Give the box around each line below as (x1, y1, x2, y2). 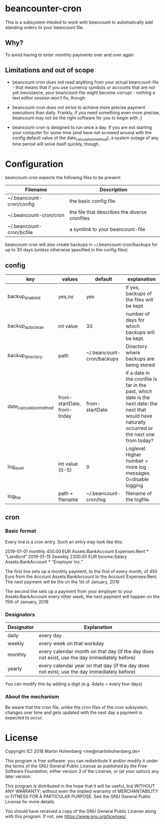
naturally (125, 419, 146, 426)
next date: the (125, 400, 158, 407)
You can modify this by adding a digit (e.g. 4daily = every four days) (5, 681, 143, 687)
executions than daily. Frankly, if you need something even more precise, (12, 109, 160, 116)
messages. (125, 470, 151, 477)
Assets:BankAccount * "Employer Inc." (5, 559, 83, 565)
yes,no (58, 293, 74, 300)
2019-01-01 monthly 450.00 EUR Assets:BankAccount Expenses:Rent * (5, 548, 149, 554)
